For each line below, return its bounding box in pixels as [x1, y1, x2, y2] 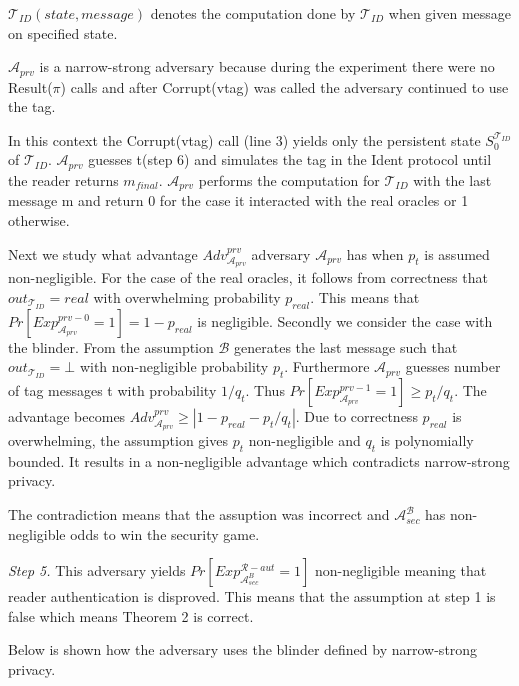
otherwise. [8, 209, 70, 230]
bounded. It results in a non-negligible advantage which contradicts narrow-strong [8, 450, 510, 471]
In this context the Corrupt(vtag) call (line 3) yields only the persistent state [8, 129, 481, 150]
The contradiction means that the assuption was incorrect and [8, 504, 390, 525]
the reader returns [8, 169, 119, 190]
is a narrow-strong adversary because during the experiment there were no [39, 56, 495, 77]
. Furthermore [284, 356, 370, 377]
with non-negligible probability [79, 356, 269, 377]
